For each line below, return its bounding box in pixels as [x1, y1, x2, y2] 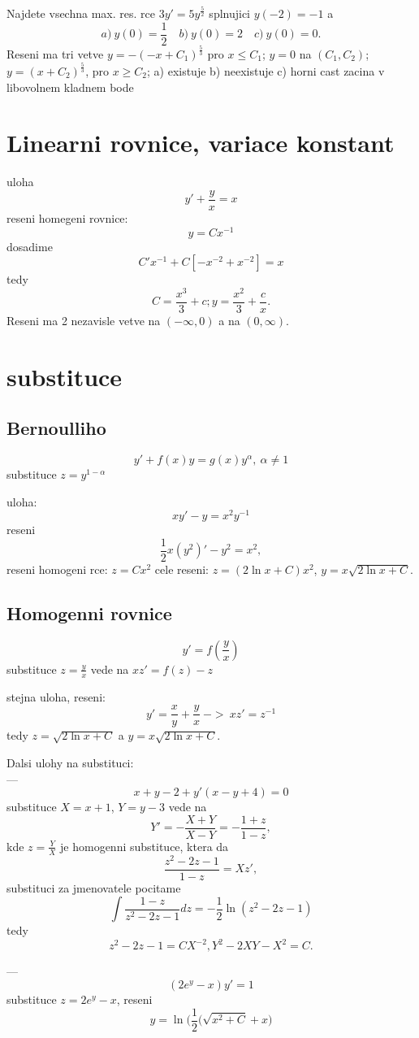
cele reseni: [154, 561, 209, 578]
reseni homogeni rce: [6, 561, 108, 578]
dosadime [6, 237, 53, 254]
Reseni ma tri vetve [6, 46, 104, 63]
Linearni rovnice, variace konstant [6, 126, 395, 159]
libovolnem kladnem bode [6, 78, 134, 95]
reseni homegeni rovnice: [6, 209, 128, 226]
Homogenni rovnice [6, 601, 172, 626]
